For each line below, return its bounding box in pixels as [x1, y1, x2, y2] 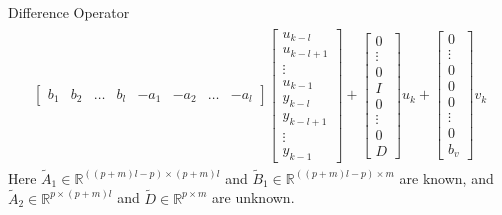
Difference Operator [8, 2, 130, 22]
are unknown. [212, 187, 295, 208]
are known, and [399, 167, 494, 188]
